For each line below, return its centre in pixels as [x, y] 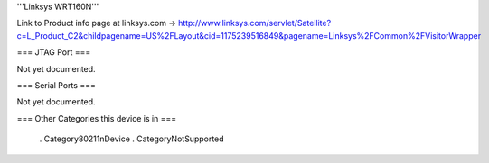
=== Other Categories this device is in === [97, 118]
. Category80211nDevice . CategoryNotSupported [132, 139]
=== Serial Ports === [56, 85]
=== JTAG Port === [54, 52]
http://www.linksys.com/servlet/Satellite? [254, 23]
